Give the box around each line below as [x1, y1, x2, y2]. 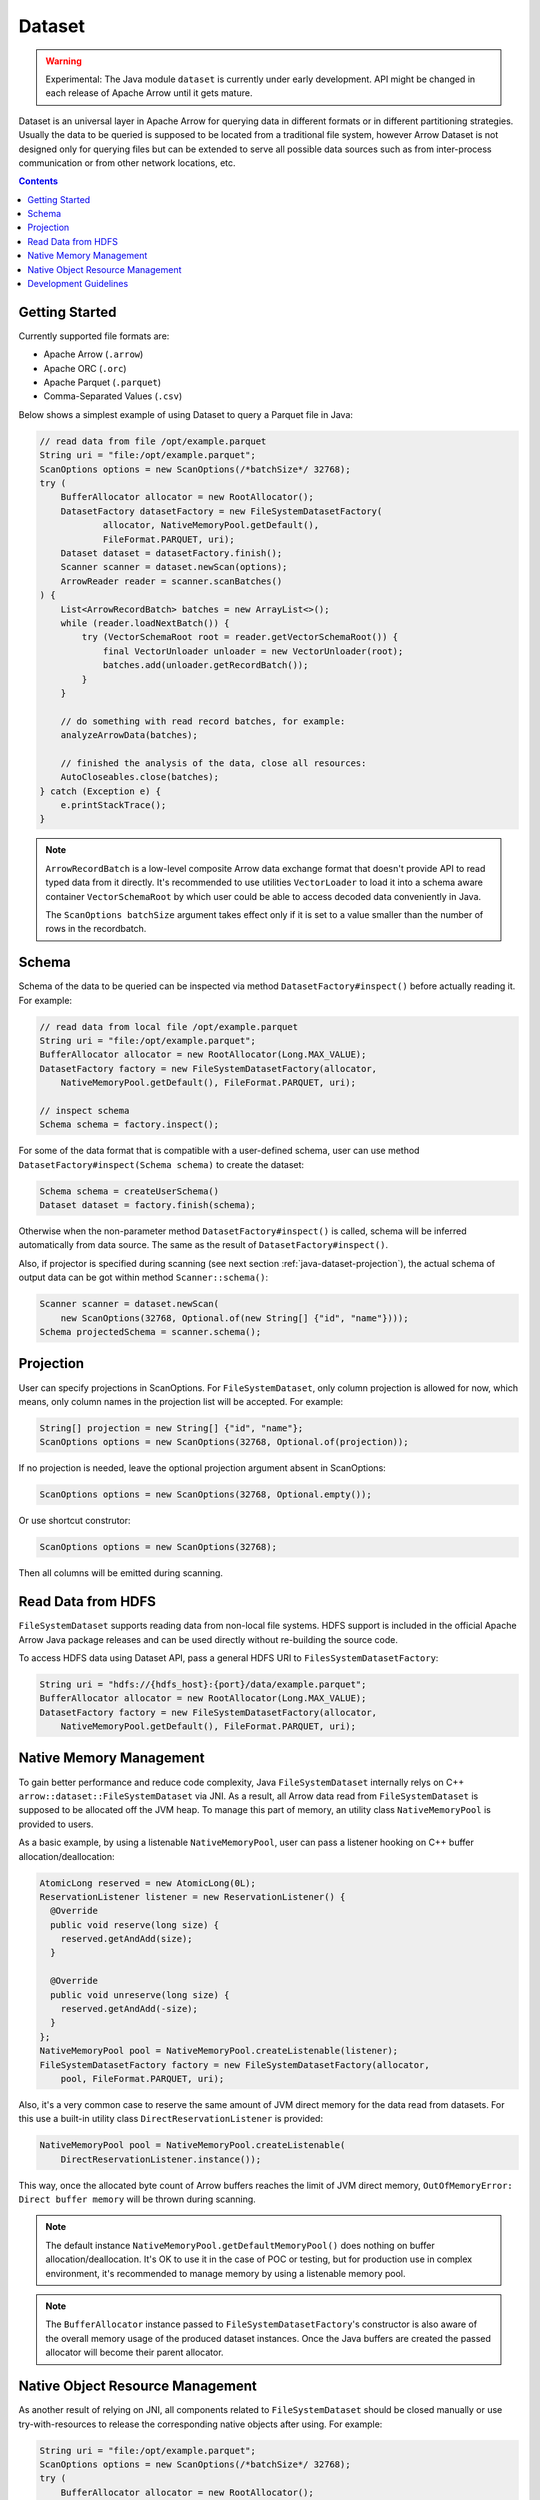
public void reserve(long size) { [50, 1919, 220, 1930]
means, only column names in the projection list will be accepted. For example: [18, 1395, 344, 1407]
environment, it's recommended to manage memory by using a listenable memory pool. [45, 2267, 406, 2279]
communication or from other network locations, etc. [18, 156, 236, 169]
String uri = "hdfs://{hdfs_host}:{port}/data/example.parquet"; [39, 1678, 367, 1690]
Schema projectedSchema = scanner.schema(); [39, 1326, 262, 1338]
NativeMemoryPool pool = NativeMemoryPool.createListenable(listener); [39, 2045, 399, 2057]
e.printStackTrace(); [60, 800, 167, 811]
